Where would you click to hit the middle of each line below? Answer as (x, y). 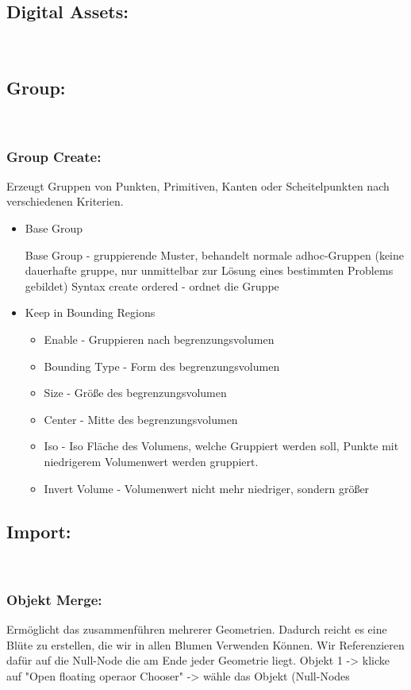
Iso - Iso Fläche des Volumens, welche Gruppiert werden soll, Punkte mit (221, 446)
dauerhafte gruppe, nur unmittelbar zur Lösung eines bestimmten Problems (209, 270)
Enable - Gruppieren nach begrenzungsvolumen (159, 339)
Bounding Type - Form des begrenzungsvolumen (162, 366)
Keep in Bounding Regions (90, 312)
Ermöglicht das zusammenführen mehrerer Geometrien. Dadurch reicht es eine (197, 629)
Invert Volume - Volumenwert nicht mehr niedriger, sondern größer (207, 488)
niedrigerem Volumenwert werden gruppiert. (151, 461)
